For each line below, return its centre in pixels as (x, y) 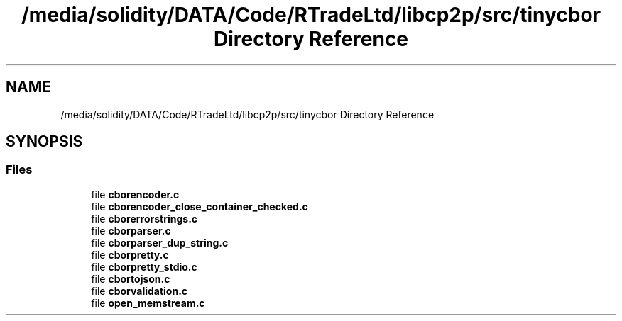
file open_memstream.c (148, 303)
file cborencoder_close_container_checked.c (200, 206)
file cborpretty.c (130, 254)
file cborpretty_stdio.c (144, 266)
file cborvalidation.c (140, 291)
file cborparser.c (131, 230)
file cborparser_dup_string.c (160, 242)
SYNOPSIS (44, 142)
